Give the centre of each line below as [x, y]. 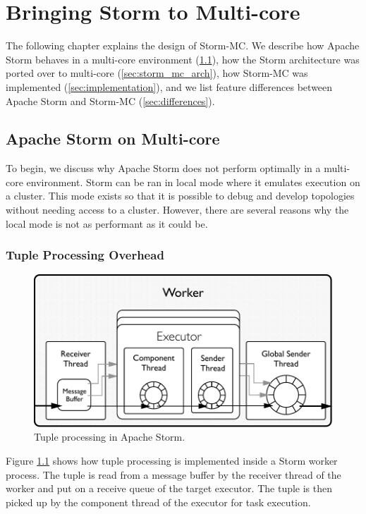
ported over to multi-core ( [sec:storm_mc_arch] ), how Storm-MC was [157, 73]
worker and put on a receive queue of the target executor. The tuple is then [169, 488]
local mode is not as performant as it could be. [107, 223]
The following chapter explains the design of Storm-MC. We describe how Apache [183, 45]
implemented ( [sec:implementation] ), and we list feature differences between [169, 86]
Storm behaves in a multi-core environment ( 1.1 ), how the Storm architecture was [183, 59]
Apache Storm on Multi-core [113, 139]
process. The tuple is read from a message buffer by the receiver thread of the [173, 474]
